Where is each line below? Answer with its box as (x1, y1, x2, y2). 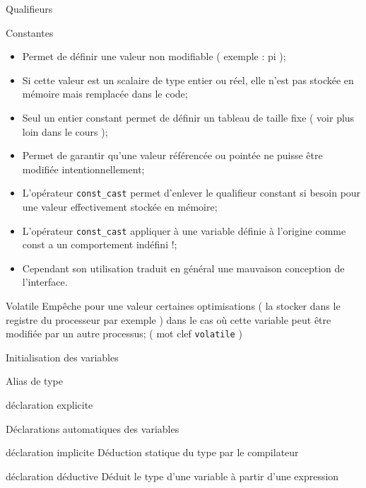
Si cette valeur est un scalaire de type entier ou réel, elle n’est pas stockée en (22, 72, 354, 87)
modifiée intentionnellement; (22, 161, 145, 176)
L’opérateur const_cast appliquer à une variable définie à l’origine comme (22, 223, 346, 238)
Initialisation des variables (6, 349, 119, 364)
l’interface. (22, 274, 68, 289)
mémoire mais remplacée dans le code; (22, 86, 188, 101)
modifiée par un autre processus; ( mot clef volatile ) (6, 326, 242, 341)
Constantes (6, 25, 54, 40)
